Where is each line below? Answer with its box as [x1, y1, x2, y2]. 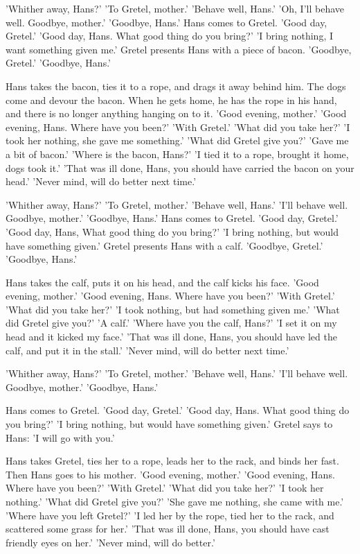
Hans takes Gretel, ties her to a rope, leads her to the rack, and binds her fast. [6, 453, 339, 468]
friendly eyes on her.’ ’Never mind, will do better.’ [6, 535, 215, 549]
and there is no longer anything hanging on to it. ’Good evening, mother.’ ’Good [6, 106, 347, 121]
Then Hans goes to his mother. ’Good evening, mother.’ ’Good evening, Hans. [6, 467, 335, 481]
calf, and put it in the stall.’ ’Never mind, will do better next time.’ [6, 343, 289, 357]
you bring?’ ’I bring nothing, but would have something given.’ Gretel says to [6, 417, 333, 431]
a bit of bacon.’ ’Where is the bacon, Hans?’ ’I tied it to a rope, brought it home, [6, 146, 349, 161]
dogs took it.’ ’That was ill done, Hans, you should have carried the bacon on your [6, 160, 354, 175]
